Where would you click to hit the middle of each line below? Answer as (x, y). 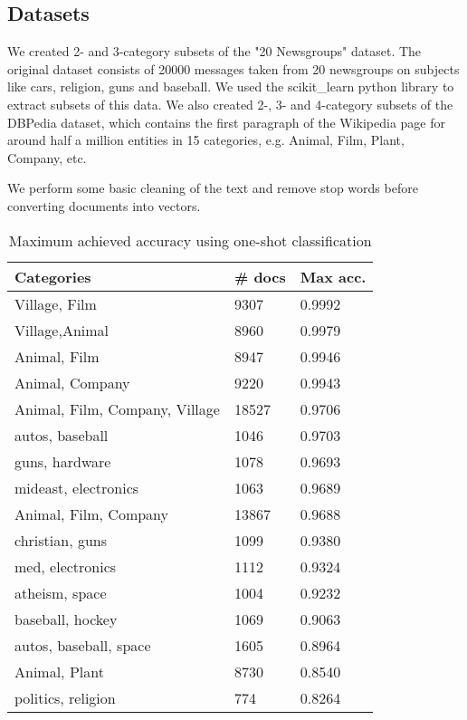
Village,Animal (62, 330)
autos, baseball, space (83, 645)
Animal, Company (72, 382)
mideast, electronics (77, 487)
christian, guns (61, 540)
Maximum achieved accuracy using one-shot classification (190, 240)
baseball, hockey (66, 619)
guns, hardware (63, 461)
